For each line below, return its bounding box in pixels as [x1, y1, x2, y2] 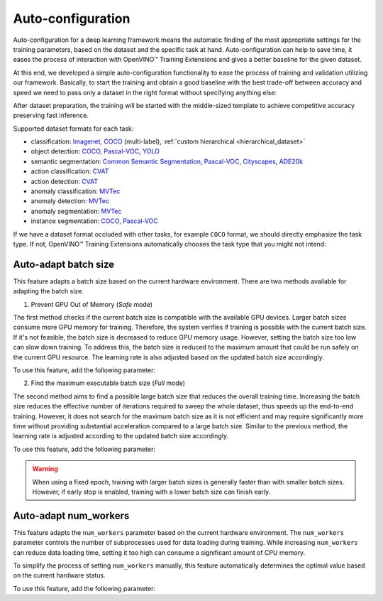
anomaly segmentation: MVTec [30, 207, 122, 215]
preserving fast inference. [13, 111, 89, 120]
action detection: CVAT [30, 177, 99, 185]
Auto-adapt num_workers [13, 509, 130, 521]
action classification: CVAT [30, 167, 109, 175]
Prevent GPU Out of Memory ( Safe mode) [30, 300, 152, 308]
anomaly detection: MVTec [30, 197, 110, 205]
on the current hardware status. [13, 571, 106, 580]
